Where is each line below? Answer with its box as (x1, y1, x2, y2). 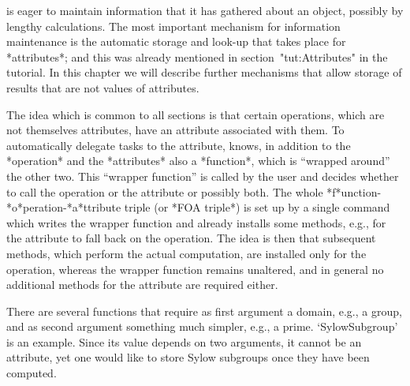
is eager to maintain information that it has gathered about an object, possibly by (6, 2, 404, 18)
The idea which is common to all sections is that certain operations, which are (6, 106, 385, 122)
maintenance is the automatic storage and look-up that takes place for (6, 33, 346, 50)
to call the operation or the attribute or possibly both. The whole (6, 183, 323, 200)
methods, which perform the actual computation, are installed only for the (6, 245, 367, 261)
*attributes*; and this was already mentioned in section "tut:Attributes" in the (6, 48, 388, 65)
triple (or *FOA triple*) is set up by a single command (124, 199, 390, 215)
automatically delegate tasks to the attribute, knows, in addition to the (6, 137, 351, 153)
